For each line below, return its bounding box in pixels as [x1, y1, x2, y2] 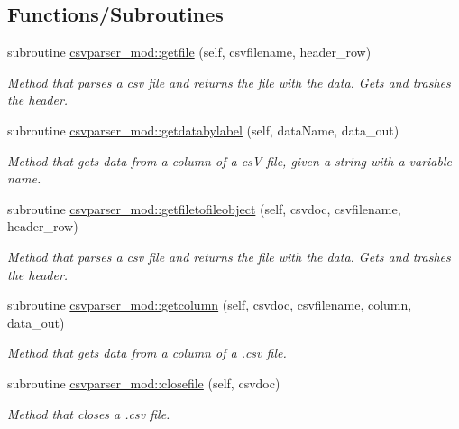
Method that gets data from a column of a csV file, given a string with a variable [7, 151, 452, 170]
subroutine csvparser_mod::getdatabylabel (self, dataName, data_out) [7, 120, 399, 139]
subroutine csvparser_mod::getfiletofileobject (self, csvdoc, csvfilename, [7, 199, 401, 218]
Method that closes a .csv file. [7, 404, 170, 423]
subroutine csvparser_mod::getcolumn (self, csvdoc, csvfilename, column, [7, 295, 412, 314]
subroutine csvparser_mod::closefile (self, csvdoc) [7, 373, 280, 392]
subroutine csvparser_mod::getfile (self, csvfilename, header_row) [7, 42, 372, 61]
